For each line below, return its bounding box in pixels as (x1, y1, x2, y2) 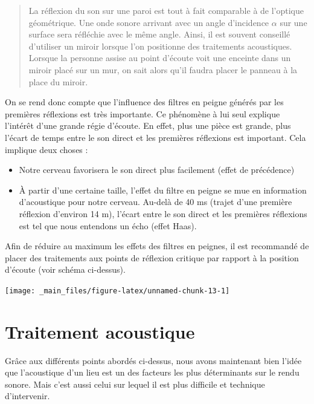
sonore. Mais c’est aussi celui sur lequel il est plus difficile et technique (5, 377, 265, 390)
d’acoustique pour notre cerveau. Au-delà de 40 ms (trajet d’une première (19, 195, 292, 208)
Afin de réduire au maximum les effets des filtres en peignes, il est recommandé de (5, 239, 309, 252)
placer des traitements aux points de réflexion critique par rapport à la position (5, 251, 299, 264)
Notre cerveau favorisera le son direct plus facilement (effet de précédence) (19, 163, 295, 176)
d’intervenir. (5, 389, 50, 402)
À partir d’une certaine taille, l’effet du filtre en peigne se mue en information (19, 183, 307, 196)
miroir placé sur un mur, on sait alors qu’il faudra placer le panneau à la (28, 63, 298, 76)
